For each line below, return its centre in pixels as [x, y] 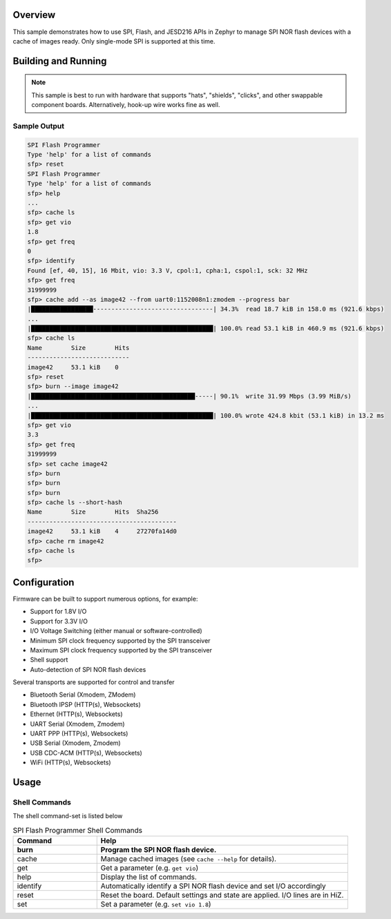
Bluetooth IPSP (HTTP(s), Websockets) [85, 704]
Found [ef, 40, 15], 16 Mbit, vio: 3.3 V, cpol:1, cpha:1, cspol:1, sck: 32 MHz [168, 270]
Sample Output [39, 126]
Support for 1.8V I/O [58, 612]
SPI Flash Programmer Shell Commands [78, 830]
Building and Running [60, 61]
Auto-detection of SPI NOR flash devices [88, 669]
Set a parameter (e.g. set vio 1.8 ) [156, 905]
